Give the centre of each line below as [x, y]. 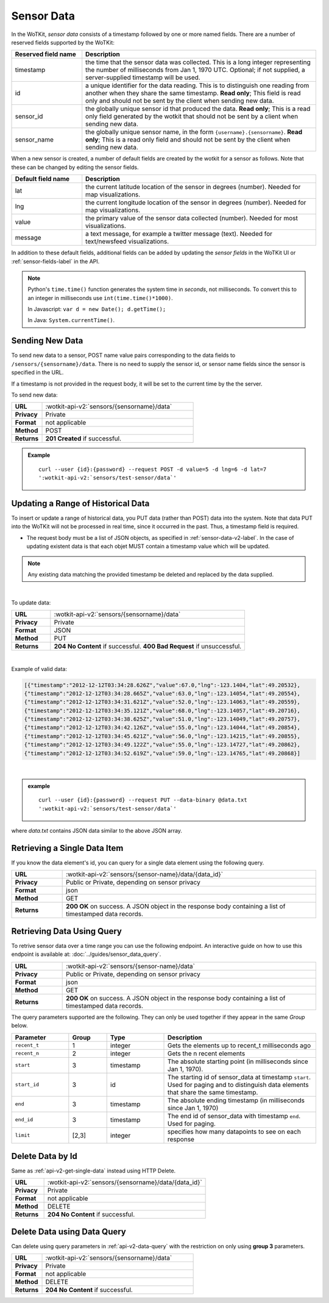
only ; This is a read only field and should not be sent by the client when [188, 140]
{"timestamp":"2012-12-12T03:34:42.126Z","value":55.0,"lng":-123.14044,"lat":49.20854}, [162, 728]
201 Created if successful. [83, 439]
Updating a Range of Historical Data [80, 503]
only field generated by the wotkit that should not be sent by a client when [192, 117]
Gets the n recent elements [207, 1054]
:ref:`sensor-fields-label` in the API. [55, 261]
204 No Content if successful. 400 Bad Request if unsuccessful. [148, 647]
